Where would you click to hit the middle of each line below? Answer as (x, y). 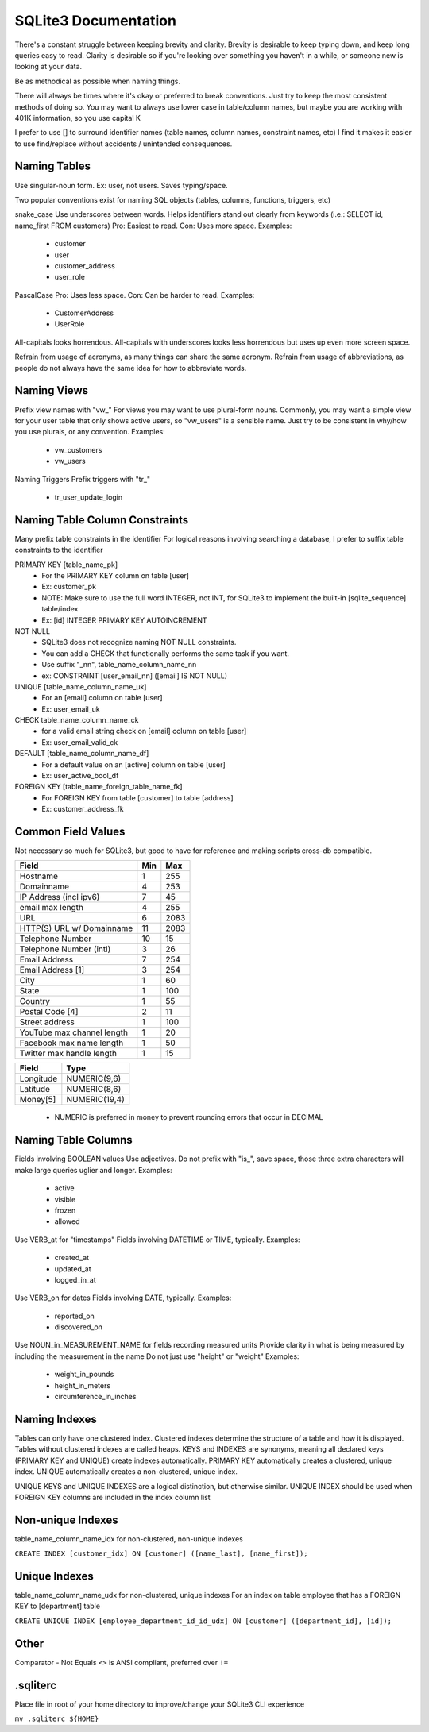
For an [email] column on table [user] (102, 698)
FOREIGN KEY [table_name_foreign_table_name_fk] (99, 787)
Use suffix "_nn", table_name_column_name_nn (119, 665)
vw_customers (78, 449)
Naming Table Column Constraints (102, 520)
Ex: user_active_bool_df (80, 776)
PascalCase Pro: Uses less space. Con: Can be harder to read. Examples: (135, 295)
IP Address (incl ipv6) (60, 897)
